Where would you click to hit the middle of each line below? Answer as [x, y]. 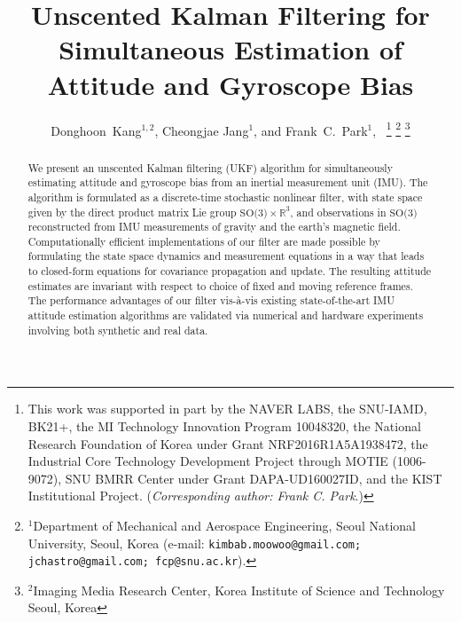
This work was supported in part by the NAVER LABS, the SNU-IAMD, [227, 409]
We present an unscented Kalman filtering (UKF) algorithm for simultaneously [210, 167]
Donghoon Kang [96, 130]
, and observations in [338, 212]
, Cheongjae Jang [202, 130]
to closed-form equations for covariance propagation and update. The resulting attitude [230, 271]
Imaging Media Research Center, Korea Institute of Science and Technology [239, 590]
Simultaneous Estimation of [230, 49]
